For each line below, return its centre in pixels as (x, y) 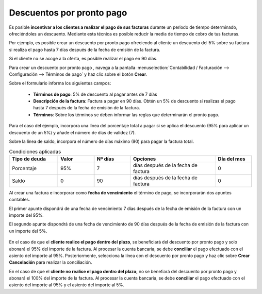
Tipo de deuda (29, 159)
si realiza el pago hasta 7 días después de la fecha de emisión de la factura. (85, 50)
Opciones (145, 159)
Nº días (105, 159)
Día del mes (231, 159)
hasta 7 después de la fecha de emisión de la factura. (87, 108)
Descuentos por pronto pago (68, 13)
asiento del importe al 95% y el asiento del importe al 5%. (67, 285)
